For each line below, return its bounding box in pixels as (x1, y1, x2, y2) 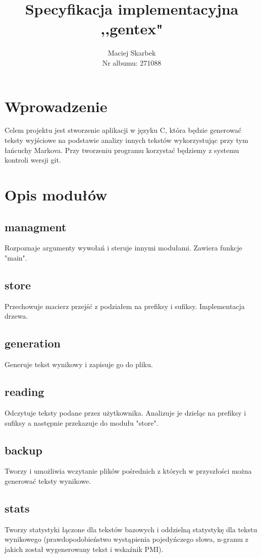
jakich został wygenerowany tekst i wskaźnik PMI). (5, 543, 164, 554)
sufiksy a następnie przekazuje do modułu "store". (5, 417, 159, 428)
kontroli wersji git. (5, 155, 61, 165)
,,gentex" (100, 18, 163, 39)
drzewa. (5, 311, 28, 321)
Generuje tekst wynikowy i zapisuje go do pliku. (5, 359, 153, 370)
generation (5, 335, 61, 351)
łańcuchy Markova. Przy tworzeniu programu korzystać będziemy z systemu (5, 144, 239, 155)
